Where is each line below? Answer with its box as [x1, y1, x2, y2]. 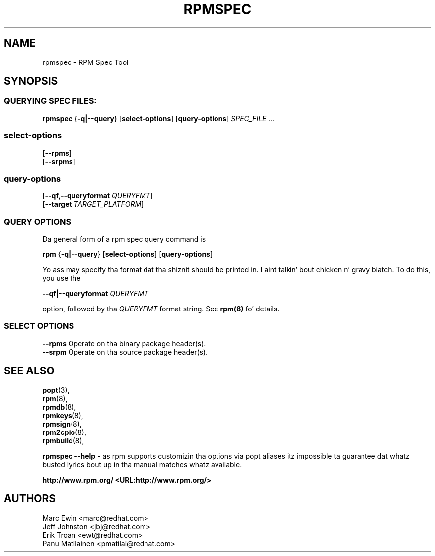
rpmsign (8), [42, 419, 82, 428]
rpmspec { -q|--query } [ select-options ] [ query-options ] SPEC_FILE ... [42, 114, 275, 123]
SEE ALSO [4, 365, 55, 377]
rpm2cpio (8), [42, 428, 86, 436]
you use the [42, 274, 81, 283]
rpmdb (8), [42, 402, 76, 411]
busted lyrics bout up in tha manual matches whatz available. [42, 460, 242, 469]
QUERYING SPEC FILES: [4, 96, 97, 106]
